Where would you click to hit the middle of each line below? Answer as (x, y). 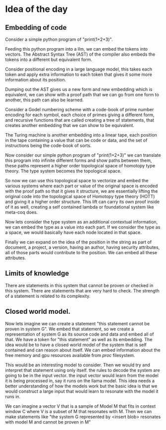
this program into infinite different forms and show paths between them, (79, 160)
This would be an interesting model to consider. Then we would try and (78, 365)
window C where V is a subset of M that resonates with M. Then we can (79, 411)
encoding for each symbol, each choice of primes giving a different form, (80, 115)
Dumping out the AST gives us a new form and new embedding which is (79, 89)
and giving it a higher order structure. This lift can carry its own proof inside (82, 202)
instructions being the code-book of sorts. (48, 145)
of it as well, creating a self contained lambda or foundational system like (80, 207)
